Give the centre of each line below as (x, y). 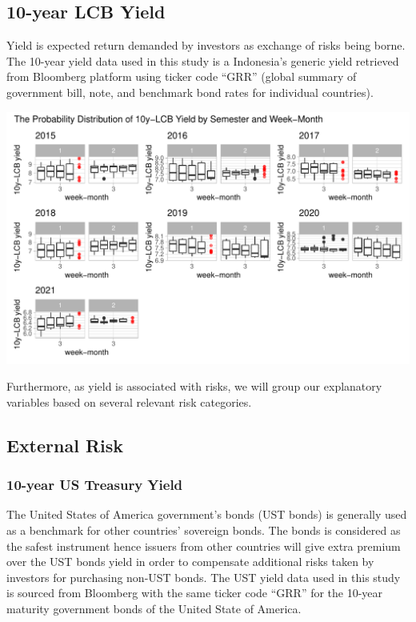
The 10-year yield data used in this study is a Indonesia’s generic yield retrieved (203, 60)
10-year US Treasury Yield (95, 485)
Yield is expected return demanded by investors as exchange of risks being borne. (206, 45)
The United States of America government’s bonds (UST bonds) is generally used (207, 514)
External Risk (65, 445)
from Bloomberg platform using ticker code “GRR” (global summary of (182, 76)
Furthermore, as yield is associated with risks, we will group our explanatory (194, 386)
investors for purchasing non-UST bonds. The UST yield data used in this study (204, 577)
